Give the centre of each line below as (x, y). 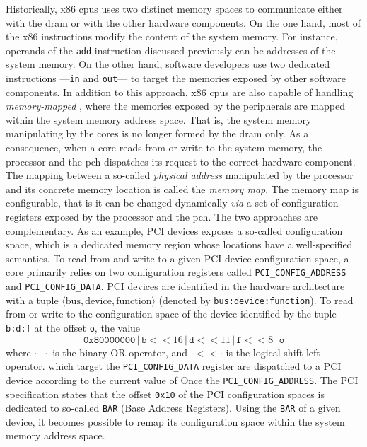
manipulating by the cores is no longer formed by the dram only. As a (157, 133)
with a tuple (32, 300)
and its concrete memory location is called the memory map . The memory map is (182, 188)
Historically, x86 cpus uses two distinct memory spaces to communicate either (174, 8)
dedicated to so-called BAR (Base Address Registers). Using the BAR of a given (173, 408)
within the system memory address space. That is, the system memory (159, 119)
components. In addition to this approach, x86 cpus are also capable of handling (180, 92)
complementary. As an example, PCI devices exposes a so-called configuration (174, 230)
